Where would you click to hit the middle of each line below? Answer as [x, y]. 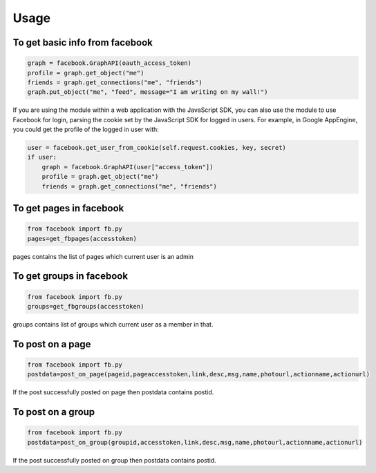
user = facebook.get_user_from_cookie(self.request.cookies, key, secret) [157, 148]
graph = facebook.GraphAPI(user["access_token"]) [128, 167]
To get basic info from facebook [83, 42]
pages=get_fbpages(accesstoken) [82, 239]
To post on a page [52, 344]
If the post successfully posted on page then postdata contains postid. [113, 392]
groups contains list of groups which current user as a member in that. [113, 324]
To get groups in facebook [70, 276]
